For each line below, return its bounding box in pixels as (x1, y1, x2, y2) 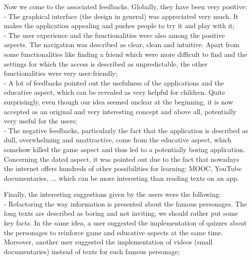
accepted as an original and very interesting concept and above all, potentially (4, 106, 237, 116)
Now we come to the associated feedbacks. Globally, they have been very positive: (4, 1, 247, 11)
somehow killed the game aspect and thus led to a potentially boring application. (4, 144, 245, 154)
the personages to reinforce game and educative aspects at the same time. (4, 227, 223, 237)
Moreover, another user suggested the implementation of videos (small (4, 237, 213, 247)
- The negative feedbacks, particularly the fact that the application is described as (4, 125, 248, 135)
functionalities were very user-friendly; (4, 68, 118, 78)
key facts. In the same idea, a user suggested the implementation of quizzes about (4, 218, 247, 228)
